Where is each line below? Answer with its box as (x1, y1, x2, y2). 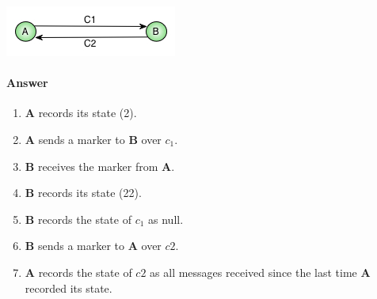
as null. (148, 210, 184, 227)
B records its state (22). (25, 184, 142, 201)
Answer (6, 74, 48, 91)
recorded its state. (25, 279, 112, 296)
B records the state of (25, 210, 131, 227)
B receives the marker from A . (25, 157, 175, 174)
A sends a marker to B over (25, 131, 162, 147)
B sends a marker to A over (25, 237, 162, 254)
